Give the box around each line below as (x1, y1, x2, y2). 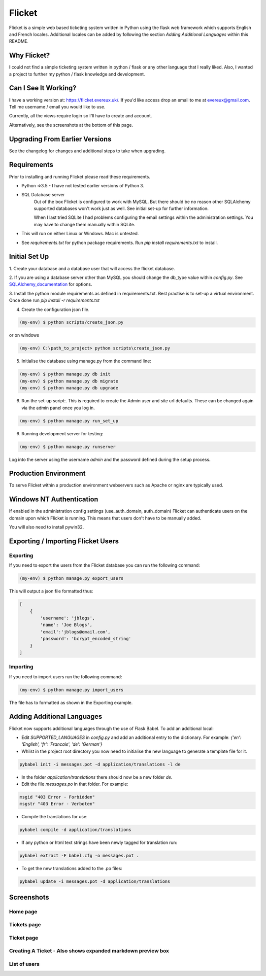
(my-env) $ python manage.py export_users (19, 576, 124, 581)
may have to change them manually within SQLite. (33, 221, 135, 227)
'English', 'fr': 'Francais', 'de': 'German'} (21, 741, 103, 747)
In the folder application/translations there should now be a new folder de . (21, 774, 172, 780)
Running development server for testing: (21, 430, 103, 436)
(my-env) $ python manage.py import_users (19, 687, 124, 693)
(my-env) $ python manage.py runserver (19, 444, 116, 450)
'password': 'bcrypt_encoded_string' (40, 636, 132, 642)
